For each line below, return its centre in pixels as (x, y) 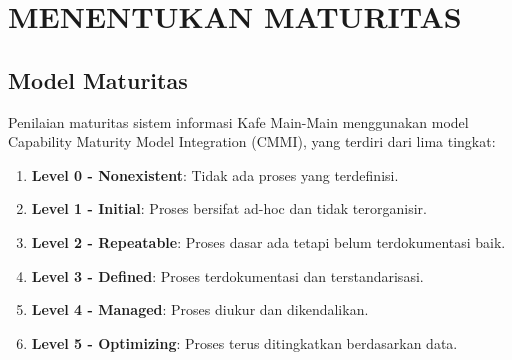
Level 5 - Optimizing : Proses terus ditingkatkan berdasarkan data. (244, 342)
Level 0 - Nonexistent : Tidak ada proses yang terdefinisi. (215, 174)
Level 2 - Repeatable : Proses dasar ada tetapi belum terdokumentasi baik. (268, 241)
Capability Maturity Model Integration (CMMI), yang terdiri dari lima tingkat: (252, 141)
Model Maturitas (98, 79)
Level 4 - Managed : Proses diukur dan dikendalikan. (200, 309)
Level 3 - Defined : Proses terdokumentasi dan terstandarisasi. (227, 275)
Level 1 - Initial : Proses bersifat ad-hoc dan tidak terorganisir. (229, 208)
